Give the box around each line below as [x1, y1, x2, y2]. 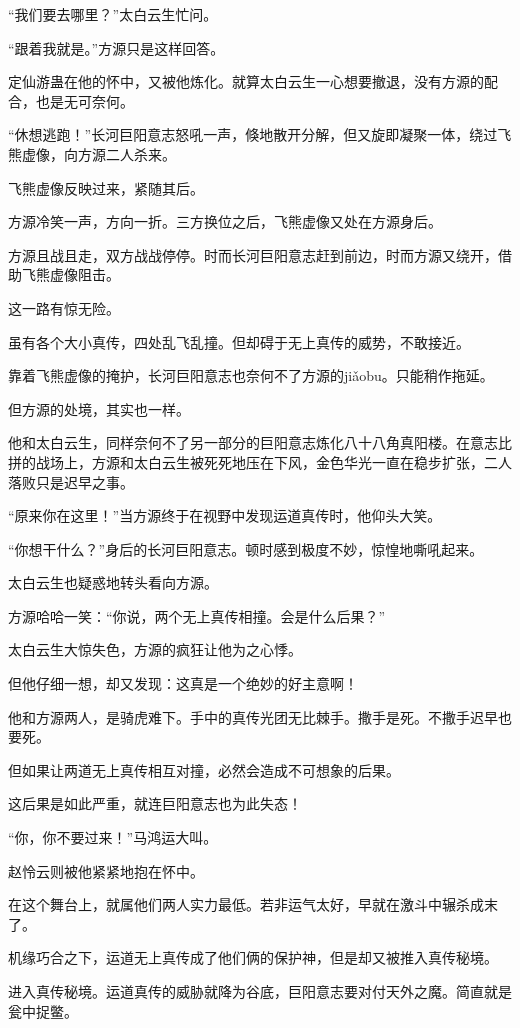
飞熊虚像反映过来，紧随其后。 [8, 177, 204, 198]
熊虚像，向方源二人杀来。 [8, 143, 176, 164]
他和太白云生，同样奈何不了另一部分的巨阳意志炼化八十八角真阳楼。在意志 [8, 432, 498, 453]
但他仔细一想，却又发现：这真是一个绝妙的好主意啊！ [8, 673, 358, 694]
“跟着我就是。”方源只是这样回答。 [8, 37, 225, 58]
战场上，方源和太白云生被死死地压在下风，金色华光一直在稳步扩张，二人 [35, 451, 512, 472]
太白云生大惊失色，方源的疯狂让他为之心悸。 [8, 639, 302, 660]
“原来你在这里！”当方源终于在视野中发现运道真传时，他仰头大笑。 [8, 505, 442, 526]
